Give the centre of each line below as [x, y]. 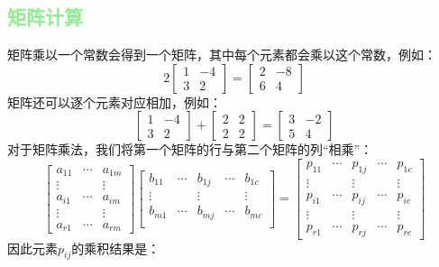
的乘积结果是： [116, 248]
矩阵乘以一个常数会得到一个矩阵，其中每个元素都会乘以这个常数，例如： [222, 55]
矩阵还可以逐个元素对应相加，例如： [114, 101]
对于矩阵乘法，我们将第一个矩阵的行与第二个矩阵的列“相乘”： [190, 149]
